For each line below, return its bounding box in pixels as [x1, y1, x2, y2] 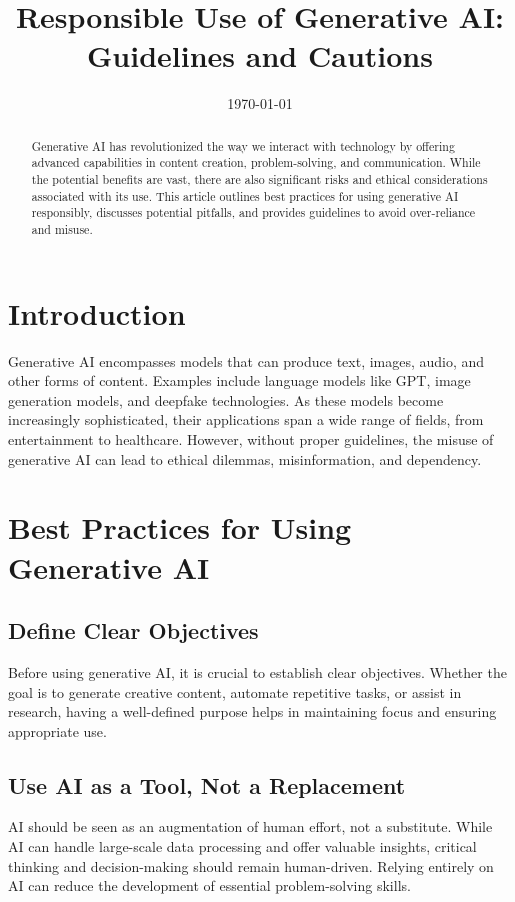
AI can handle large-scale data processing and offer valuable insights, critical [8, 836, 477, 857]
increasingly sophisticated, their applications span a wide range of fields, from [8, 409, 484, 430]
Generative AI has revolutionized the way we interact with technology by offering [31, 137, 455, 154]
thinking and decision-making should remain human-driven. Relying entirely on [8, 855, 494, 876]
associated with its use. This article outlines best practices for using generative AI [31, 187, 459, 204]
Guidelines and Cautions [87, 35, 433, 76]
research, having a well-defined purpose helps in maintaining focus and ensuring [8, 701, 497, 722]
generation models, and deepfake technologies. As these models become [8, 389, 444, 410]
